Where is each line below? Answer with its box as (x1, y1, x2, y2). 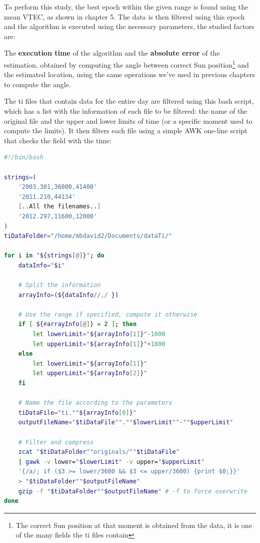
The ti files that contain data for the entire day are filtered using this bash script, (4, 96, 254, 106)
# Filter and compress (18, 438, 93, 446)
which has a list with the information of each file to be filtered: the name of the (4, 106, 247, 116)
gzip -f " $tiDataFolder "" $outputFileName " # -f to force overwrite (18, 487, 247, 495)
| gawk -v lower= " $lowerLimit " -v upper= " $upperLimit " (18, 458, 205, 465)
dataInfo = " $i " (18, 261, 65, 269)
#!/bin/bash (4, 154, 43, 161)
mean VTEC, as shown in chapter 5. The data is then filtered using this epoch (4, 11, 245, 22)
